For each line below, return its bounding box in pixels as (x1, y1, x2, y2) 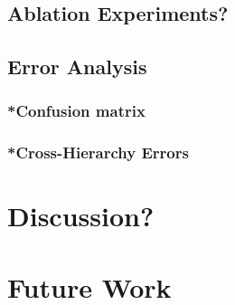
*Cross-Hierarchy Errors (7, 141, 189, 164)
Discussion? (7, 197, 155, 234)
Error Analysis (7, 52, 147, 81)
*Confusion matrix (7, 100, 146, 122)
